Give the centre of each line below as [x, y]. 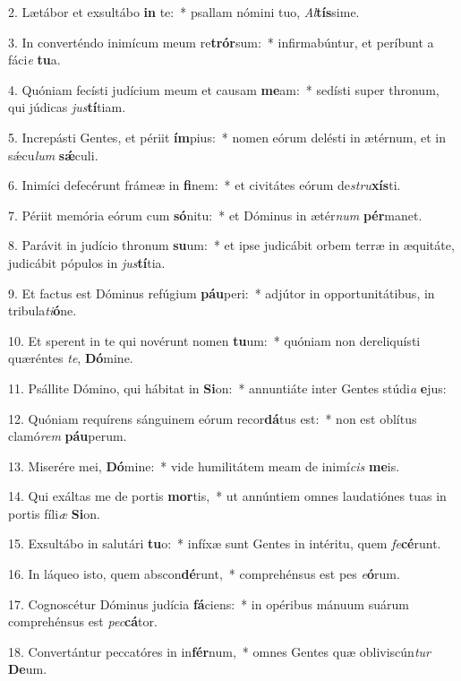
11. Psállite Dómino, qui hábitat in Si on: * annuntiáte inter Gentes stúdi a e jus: [227, 388]
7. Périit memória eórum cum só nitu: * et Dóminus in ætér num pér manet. [215, 215]
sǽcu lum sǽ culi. [53, 155]
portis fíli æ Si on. [54, 513]
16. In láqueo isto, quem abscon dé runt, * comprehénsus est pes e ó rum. [204, 574]
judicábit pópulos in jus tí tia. [87, 262]
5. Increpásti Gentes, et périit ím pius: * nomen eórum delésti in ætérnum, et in [227, 137]
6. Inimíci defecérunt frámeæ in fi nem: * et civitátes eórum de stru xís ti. [205, 185]
